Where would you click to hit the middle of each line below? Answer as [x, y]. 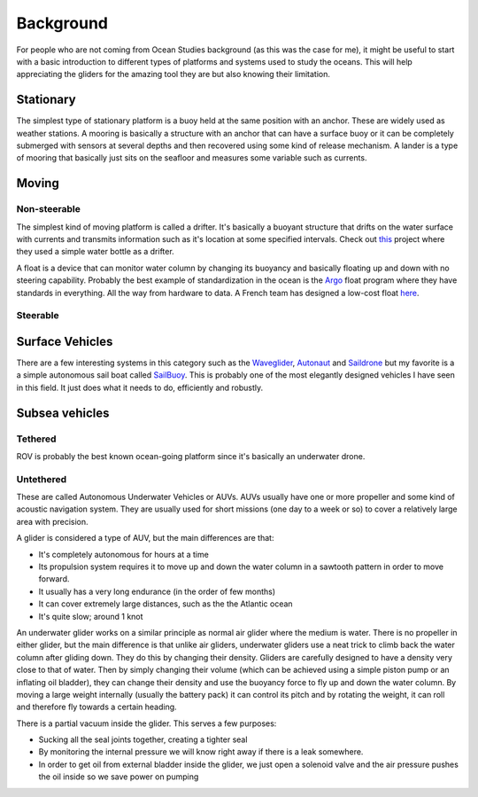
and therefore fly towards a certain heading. [96, 707]
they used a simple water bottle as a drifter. [95, 252]
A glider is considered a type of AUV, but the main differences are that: [145, 538]
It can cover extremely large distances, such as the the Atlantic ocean [166, 604]
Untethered [42, 479]
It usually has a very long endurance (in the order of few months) [157, 591]
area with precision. [52, 521]
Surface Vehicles [65, 341]
